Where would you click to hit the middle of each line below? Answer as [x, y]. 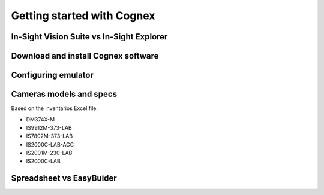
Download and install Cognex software [85, 56]
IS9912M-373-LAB [49, 127]
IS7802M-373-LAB [49, 136]
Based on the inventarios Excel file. [55, 108]
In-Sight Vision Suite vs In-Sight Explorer [89, 37]
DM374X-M [40, 119]
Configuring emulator [52, 75]
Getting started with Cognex [83, 16]
